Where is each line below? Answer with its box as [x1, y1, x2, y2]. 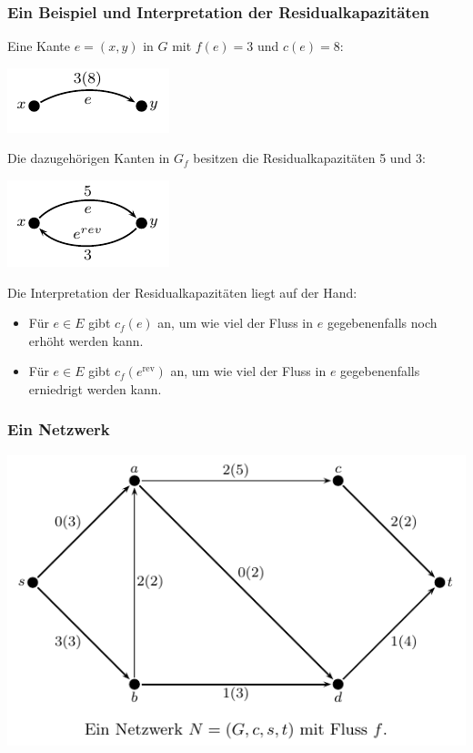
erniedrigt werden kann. [28, 379, 162, 398]
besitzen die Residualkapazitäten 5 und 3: [193, 148, 426, 168]
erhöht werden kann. [28, 331, 144, 350]
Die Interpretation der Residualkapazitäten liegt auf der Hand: [7, 282, 357, 301]
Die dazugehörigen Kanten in [7, 148, 170, 168]
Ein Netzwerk [7, 418, 110, 441]
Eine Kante [7, 36, 71, 56]
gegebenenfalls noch [327, 313, 438, 332]
